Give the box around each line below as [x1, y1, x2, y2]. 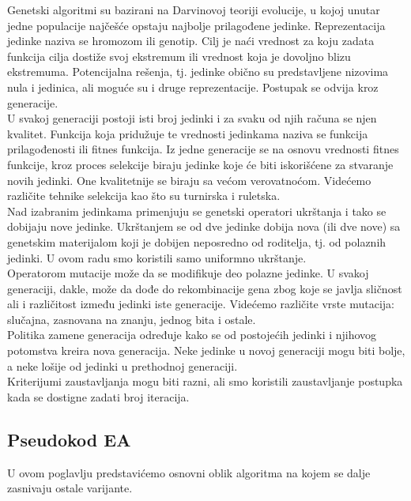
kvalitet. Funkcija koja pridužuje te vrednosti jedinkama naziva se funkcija [7, 125, 368, 141]
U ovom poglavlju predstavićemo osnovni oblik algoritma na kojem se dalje [7, 464, 371, 480]
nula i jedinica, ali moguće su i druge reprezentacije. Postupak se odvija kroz [7, 78, 379, 95]
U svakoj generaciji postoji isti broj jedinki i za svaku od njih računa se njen [7, 110, 377, 126]
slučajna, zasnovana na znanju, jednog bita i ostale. [7, 311, 256, 327]
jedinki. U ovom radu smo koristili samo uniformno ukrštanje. [7, 249, 307, 266]
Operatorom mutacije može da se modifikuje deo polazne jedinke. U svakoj [7, 265, 369, 281]
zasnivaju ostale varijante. [7, 480, 133, 496]
